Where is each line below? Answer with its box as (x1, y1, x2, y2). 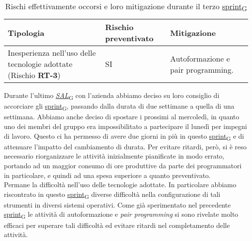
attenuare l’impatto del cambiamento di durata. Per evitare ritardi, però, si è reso (4, 141, 247, 151)
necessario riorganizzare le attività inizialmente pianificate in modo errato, (4, 151, 224, 161)
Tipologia (8, 27, 45, 38)
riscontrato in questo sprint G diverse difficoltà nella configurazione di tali (4, 189, 220, 200)
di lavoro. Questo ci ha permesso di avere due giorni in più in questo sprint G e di (4, 130, 244, 142)
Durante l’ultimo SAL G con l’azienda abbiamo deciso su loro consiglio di (4, 90, 220, 101)
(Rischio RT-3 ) (8, 69, 61, 81)
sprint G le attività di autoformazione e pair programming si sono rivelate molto (4, 209, 238, 221)
